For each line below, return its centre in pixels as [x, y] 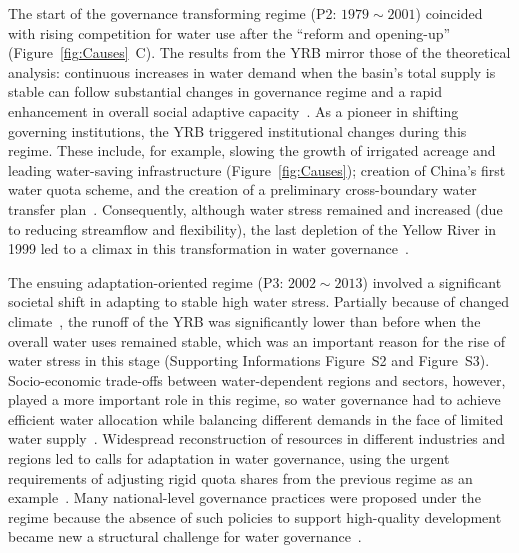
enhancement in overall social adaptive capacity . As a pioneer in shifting [233, 110]
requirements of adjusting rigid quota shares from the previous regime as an [240, 477]
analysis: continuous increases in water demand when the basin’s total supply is [252, 71]
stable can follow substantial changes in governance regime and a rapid [225, 91]
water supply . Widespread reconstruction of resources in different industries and [257, 438]
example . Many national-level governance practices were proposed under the [244, 497]
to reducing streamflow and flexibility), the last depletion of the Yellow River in [252, 228]
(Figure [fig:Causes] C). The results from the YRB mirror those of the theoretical [259, 52]
